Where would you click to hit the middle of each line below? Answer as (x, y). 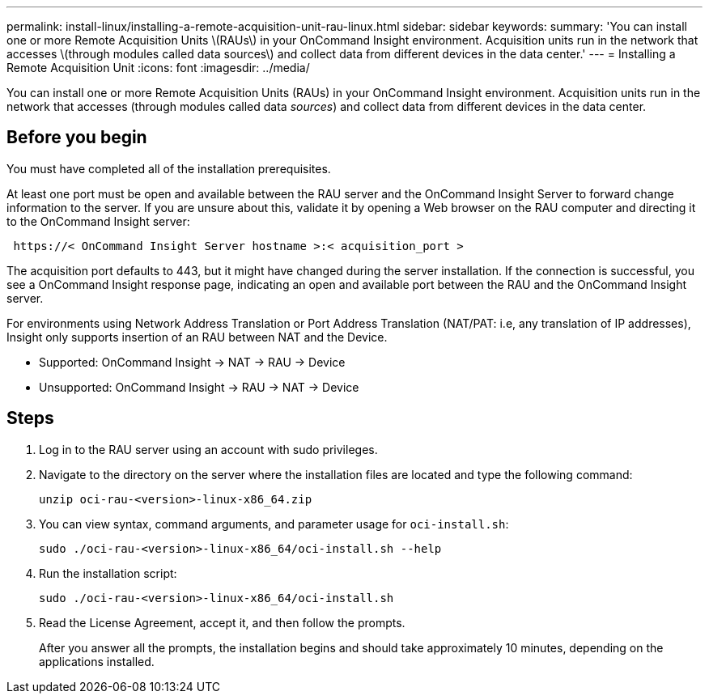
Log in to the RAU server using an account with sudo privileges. (208, 449)
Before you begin (77, 138)
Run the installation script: (108, 573)
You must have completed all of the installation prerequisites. (169, 168)
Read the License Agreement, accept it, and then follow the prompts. (222, 622)
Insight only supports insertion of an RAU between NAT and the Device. (197, 337)
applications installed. (97, 661)
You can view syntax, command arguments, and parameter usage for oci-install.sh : (274, 524)
